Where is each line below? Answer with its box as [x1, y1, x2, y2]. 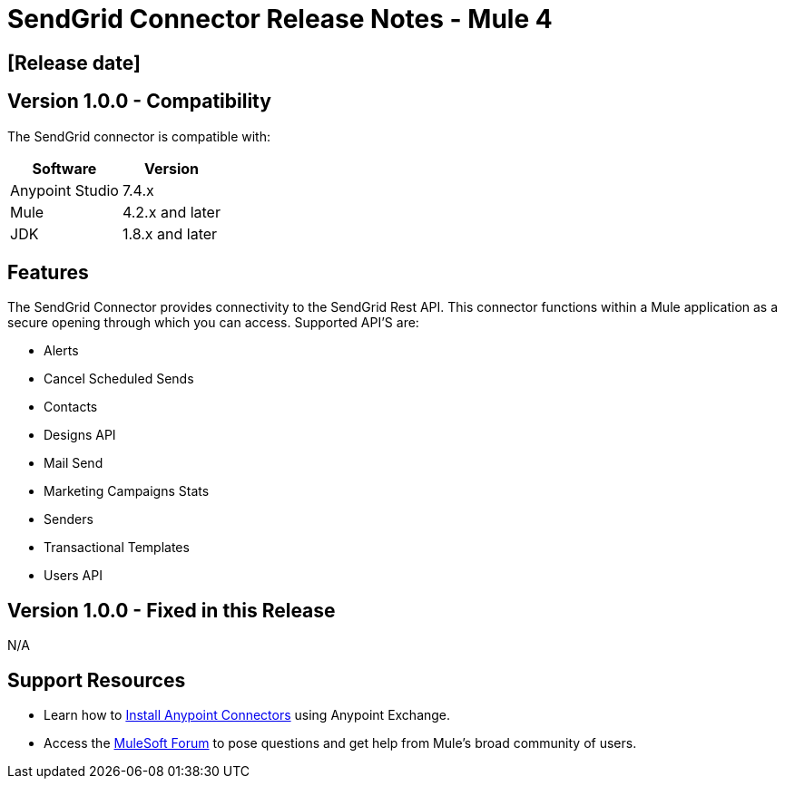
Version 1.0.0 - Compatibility [7, 90, 271, 113]
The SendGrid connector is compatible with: [7, 128, 271, 144]
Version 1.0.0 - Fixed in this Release [7, 598, 336, 622]
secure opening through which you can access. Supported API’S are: [7, 315, 419, 331]
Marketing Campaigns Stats [44, 483, 210, 500]
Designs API [44, 427, 116, 443]
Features [7, 261, 89, 285]
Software [32, 159, 97, 178]
